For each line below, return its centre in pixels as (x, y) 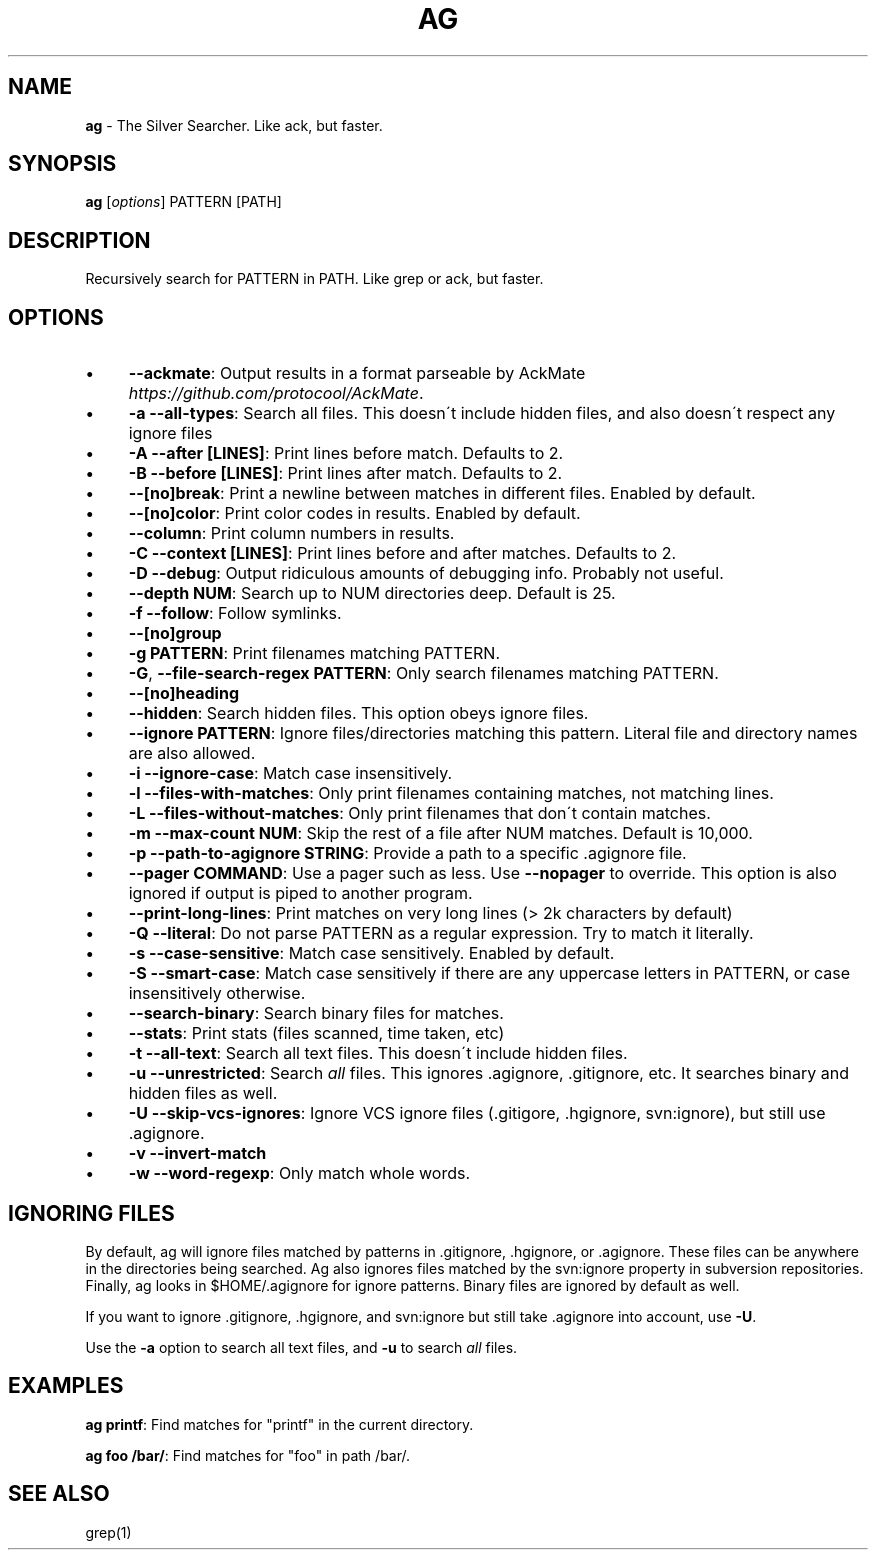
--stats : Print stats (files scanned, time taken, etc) (316, 1033)
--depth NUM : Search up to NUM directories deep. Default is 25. (372, 593)
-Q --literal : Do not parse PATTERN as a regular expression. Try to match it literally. (441, 933)
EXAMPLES (66, 1386)
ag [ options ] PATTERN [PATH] (183, 202)
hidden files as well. (203, 1093)
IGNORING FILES (91, 1213)
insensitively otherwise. (217, 993)
